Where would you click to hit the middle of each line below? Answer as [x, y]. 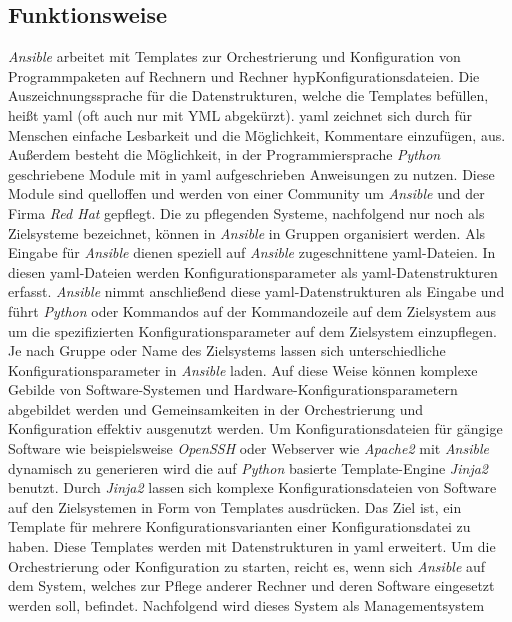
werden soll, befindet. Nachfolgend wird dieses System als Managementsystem [246, 604]
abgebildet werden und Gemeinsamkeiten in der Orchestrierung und [216, 408]
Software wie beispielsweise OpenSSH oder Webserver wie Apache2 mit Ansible [248, 448]
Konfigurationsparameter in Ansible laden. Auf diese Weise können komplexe [243, 369]
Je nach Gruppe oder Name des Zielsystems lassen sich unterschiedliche [227, 350]
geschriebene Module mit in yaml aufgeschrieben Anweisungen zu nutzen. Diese [251, 173]
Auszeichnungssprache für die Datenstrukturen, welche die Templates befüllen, [248, 95]
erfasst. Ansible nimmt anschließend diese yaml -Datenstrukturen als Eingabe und [256, 291]
